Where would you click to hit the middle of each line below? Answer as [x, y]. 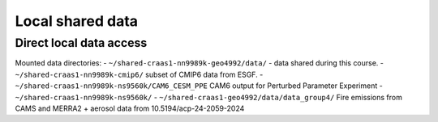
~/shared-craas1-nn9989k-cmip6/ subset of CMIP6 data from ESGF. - [139, 74]
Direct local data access [81, 43]
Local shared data [76, 21]
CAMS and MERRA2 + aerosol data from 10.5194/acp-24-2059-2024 [130, 108]
